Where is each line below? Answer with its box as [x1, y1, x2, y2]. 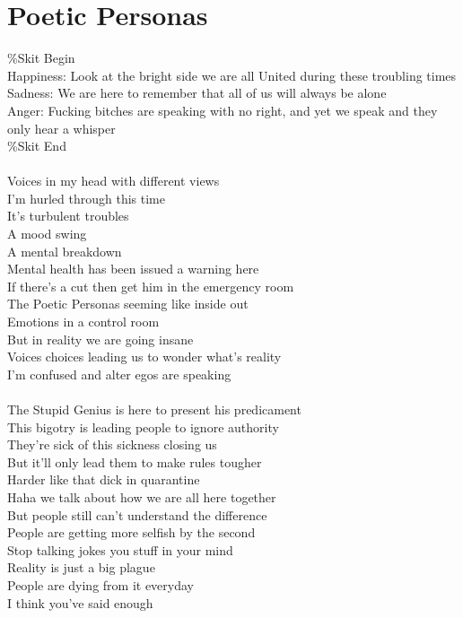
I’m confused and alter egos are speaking [7, 364, 231, 383]
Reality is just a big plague [7, 558, 155, 577]
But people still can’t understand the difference [7, 505, 267, 524]
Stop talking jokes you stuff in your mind [7, 540, 233, 559]
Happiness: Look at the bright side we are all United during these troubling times [7, 65, 457, 84]
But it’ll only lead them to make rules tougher [7, 452, 262, 471]
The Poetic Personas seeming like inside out [7, 294, 249, 313]
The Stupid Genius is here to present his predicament [7, 400, 301, 418]
